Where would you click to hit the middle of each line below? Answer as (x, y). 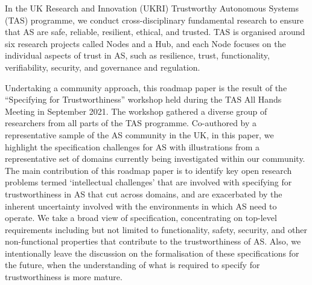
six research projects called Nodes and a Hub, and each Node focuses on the (145, 43)
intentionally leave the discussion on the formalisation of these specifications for (152, 253)
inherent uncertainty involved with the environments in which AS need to (141, 206)
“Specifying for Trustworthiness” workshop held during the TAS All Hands (143, 99)
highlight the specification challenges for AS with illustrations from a (132, 146)
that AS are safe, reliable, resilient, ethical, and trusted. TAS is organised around (155, 32)
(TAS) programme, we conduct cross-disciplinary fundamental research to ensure (154, 20)
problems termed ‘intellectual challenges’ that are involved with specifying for (148, 182)
